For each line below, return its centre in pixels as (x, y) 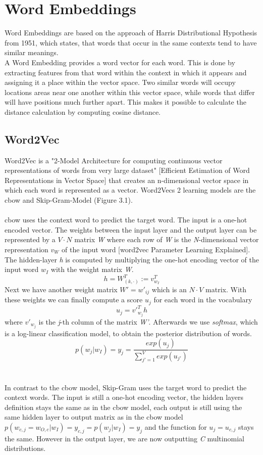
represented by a (30, 239)
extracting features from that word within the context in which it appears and (126, 72)
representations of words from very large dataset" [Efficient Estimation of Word (127, 170)
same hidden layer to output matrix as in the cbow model (94, 417)
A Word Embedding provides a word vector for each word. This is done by (120, 62)
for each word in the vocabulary (203, 300)
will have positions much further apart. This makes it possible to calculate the (125, 102)
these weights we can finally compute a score (74, 300)
